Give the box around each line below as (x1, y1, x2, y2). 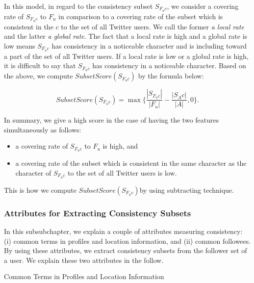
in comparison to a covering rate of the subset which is (58, 11, 223, 21)
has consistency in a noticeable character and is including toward (51, 40, 247, 51)
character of (15, 167, 51, 178)
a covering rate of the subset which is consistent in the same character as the (15, 158, 247, 168)
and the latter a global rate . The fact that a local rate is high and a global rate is (4, 31, 248, 41)
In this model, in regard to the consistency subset (4, 1, 153, 11)
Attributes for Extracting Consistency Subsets (4, 206, 191, 219)
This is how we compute (4, 184, 76, 195)
